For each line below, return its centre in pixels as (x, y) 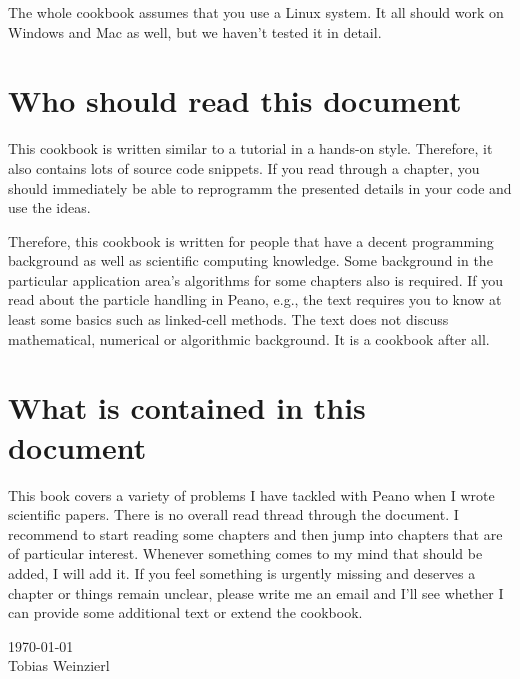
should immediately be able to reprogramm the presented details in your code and (260, 187)
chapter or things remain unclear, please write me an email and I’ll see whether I (256, 592)
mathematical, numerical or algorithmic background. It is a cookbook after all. (249, 338)
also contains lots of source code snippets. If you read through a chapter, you (244, 167)
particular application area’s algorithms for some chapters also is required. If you (256, 279)
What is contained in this (187, 407)
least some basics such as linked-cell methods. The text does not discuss (228, 319)
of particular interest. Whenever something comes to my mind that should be (245, 553)
